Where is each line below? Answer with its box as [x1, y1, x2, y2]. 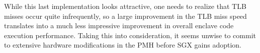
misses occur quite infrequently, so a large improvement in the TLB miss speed [4, 10, 247, 21]
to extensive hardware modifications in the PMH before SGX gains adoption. [4, 40, 242, 50]
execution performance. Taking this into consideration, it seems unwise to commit [4, 30, 256, 40]
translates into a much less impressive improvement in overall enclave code [4, 20, 234, 31]
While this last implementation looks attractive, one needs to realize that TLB [4, 1, 246, 11]
